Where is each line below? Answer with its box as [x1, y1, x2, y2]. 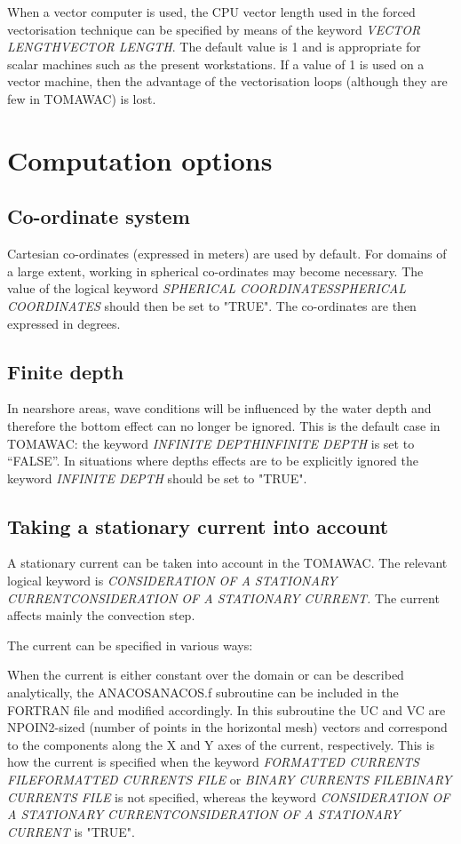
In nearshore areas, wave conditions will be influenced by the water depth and [7, 399, 432, 418]
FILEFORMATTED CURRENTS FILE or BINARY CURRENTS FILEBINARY [7, 770, 452, 789]
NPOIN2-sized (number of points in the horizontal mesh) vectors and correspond [7, 718, 448, 737]
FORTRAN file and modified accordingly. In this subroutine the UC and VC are [7, 700, 446, 719]
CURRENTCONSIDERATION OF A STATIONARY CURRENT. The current [7, 588, 440, 607]
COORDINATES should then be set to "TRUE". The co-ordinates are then [7, 296, 417, 315]
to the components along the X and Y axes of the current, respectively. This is [7, 735, 435, 753]
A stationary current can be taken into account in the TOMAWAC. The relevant [7, 553, 448, 572]
